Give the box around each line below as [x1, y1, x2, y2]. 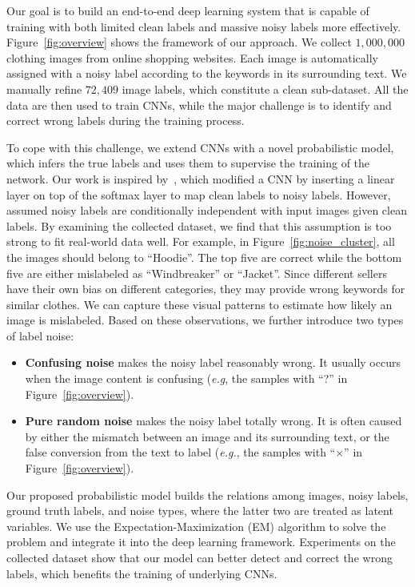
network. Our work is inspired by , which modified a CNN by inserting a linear [6, 170, 395, 187]
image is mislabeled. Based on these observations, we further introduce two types [6, 312, 404, 328]
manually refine [6, 80, 82, 97]
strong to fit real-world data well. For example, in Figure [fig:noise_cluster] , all [6, 233, 395, 250]
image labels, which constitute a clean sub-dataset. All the [122, 80, 409, 97]
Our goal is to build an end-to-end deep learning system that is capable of [6, 2, 369, 18]
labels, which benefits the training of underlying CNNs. [6, 565, 277, 581]
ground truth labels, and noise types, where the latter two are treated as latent [6, 502, 393, 519]
